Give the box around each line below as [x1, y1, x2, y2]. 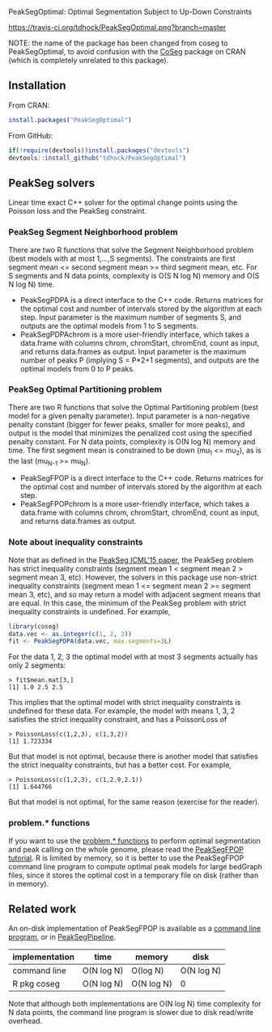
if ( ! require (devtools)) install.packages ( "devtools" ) [8, 146, 190, 155]
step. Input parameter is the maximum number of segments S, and [19, 312, 241, 322]
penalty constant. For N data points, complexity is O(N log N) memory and [8, 436, 256, 446]
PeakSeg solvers [8, 176, 96, 189]
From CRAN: [8, 100, 50, 110]
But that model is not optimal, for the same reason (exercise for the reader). [8, 797, 261, 807]
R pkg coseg [12, 979, 61, 990]
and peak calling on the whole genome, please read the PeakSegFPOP [8, 844, 244, 854]
